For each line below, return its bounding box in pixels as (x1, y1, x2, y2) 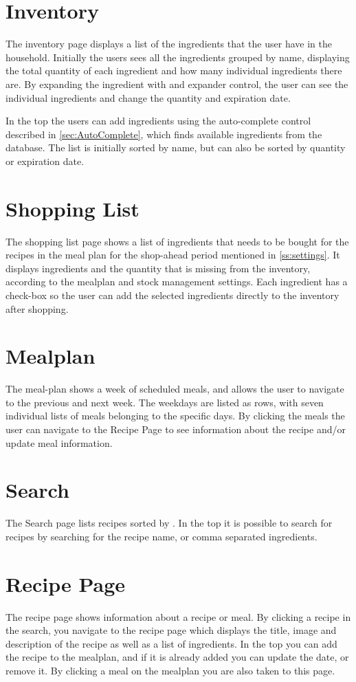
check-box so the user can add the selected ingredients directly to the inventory (5, 287, 340, 302)
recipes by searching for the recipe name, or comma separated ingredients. (5, 529, 318, 543)
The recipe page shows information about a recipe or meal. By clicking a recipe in (5, 609, 351, 624)
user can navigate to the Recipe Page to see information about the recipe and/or (5, 422, 346, 437)
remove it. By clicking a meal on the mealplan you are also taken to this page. (5, 663, 335, 678)
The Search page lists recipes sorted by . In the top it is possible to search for (5, 516, 333, 530)
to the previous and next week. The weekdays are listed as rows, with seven (5, 395, 324, 409)
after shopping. (5, 301, 69, 316)
